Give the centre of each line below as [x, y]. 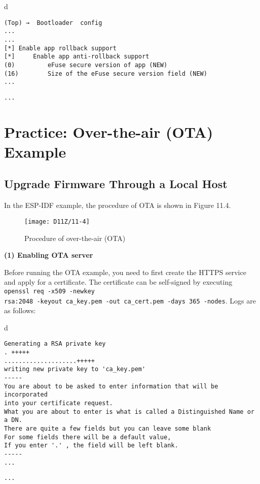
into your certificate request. [59, 403]
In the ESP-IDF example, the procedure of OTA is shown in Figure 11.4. [118, 205]
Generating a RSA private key [55, 344]
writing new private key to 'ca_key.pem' [75, 369]
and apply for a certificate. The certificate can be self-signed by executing [118, 282]
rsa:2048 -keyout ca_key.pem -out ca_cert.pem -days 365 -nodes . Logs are [130, 300]
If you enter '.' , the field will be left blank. [91, 446]
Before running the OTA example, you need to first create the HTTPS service [125, 272]
